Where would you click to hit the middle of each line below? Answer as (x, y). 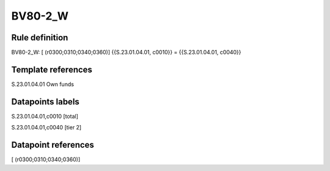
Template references (52, 69)
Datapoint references (53, 145)
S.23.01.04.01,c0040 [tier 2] (46, 128)
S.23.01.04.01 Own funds (43, 84)
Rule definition (40, 38)
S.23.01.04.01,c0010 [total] (45, 116)
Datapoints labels (45, 102)
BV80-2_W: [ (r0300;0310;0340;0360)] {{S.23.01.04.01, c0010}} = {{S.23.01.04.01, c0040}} (126, 53)
